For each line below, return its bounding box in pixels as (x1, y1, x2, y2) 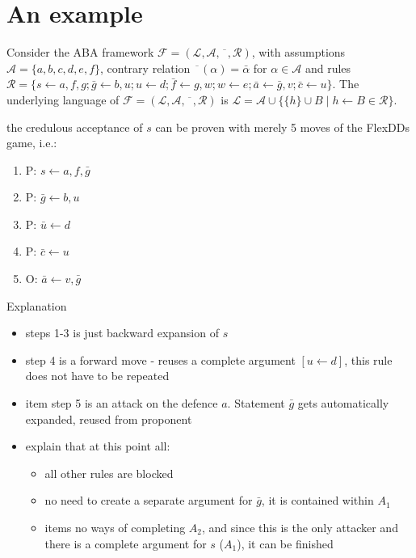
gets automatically (297, 395, 389, 412)
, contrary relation (100, 59, 191, 76)
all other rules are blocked (44, 464, 174, 481)
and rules (305, 59, 351, 76)
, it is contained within (261, 492, 374, 509)
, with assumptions (251, 44, 346, 61)
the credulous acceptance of (6, 118, 143, 135)
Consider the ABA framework (6, 44, 154, 61)
